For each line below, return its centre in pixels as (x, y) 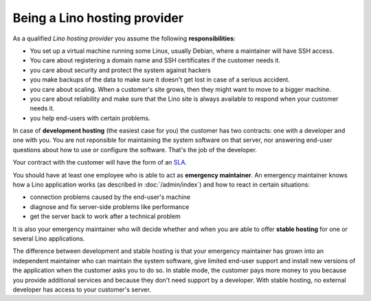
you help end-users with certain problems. (90, 118)
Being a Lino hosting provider (98, 18)
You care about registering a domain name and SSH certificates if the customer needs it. (155, 60)
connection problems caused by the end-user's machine (110, 197)
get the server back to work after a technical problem (105, 217)
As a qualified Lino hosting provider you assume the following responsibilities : (124, 38)
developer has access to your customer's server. (82, 289)
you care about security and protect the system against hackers (120, 70)
